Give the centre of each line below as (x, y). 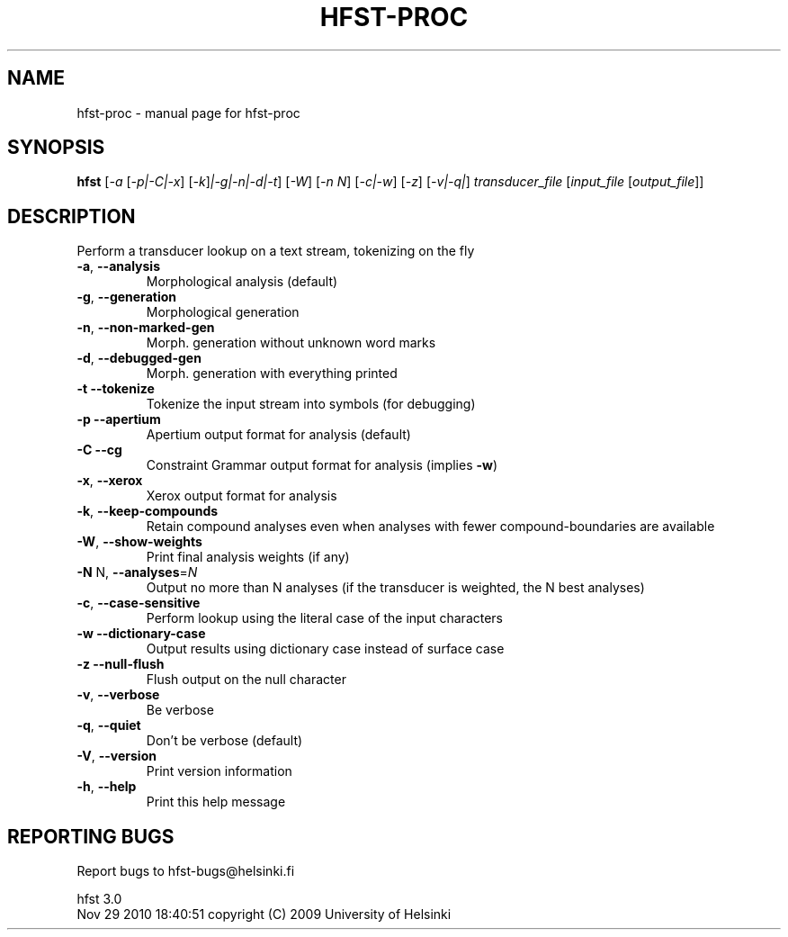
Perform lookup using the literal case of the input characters (325, 618)
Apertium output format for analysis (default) (278, 435)
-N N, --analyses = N (137, 572)
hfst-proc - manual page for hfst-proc (188, 113)
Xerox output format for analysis (242, 496)
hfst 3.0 (99, 899)
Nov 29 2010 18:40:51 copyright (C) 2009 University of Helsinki (264, 914)
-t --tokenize (116, 389)
